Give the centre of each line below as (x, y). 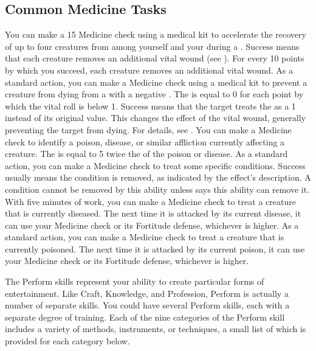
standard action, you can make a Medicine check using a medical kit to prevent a (156, 82)
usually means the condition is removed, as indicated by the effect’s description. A (158, 177)
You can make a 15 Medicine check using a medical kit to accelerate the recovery (156, 34)
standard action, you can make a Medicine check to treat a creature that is (145, 237)
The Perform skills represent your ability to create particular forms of (135, 281)
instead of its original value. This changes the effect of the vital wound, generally (156, 118)
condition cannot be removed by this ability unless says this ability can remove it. (157, 189)
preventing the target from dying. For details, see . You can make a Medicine (148, 129)
